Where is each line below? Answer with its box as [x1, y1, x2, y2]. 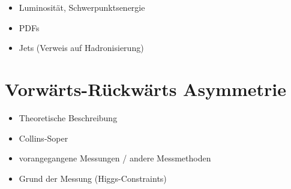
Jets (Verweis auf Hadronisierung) [19, 41, 144, 54]
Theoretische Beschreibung [19, 111, 118, 124]
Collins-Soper [19, 131, 68, 144]
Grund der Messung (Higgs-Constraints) [19, 172, 167, 184]
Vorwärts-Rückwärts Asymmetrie [5, 76, 287, 101]
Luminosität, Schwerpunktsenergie [19, 1, 145, 13]
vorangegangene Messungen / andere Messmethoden [19, 152, 211, 164]
